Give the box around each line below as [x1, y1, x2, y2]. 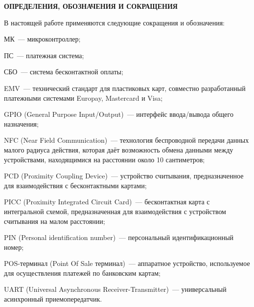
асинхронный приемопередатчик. [4, 294, 102, 304]
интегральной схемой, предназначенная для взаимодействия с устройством [4, 206, 226, 216]
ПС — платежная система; [4, 50, 84, 60]
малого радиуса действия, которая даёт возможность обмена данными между [4, 144, 233, 154]
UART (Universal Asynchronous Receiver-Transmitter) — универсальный [4, 284, 227, 294]
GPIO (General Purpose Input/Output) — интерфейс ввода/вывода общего [4, 109, 233, 119]
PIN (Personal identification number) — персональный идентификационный [4, 232, 234, 242]
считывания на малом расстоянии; [4, 216, 105, 226]
